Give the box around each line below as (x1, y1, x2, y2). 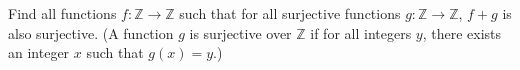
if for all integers (310, 22, 412, 43)
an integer (8, 42, 70, 63)
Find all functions (8, 3, 117, 23)
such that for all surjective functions (179, 3, 401, 23)
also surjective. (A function (8, 22, 174, 43)
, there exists (422, 22, 502, 43)
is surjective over (189, 22, 292, 43)
